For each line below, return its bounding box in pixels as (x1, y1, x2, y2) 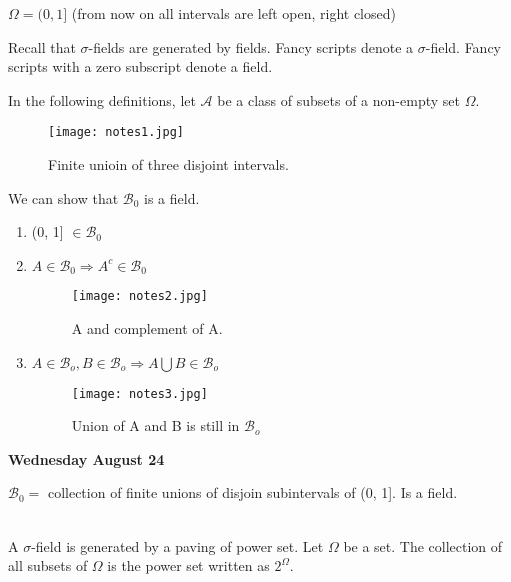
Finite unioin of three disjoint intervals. (48, 154, 289, 175)
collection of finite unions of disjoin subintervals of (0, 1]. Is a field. (47, 482, 458, 503)
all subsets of (8, 555, 88, 576)
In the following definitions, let (8, 89, 196, 110)
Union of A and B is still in (71, 415, 240, 436)
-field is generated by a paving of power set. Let (31, 535, 324, 556)
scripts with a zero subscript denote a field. (8, 56, 273, 77)
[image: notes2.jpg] (71, 289, 208, 304)
